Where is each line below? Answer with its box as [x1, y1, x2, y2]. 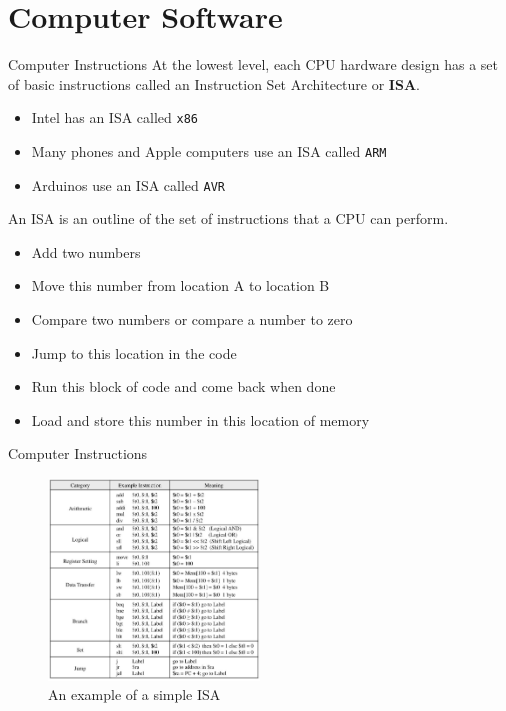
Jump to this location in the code [31, 342, 237, 363]
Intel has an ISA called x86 [31, 107, 199, 128]
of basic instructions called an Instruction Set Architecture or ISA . [8, 73, 420, 94]
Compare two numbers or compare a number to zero [31, 309, 353, 330]
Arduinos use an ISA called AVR [31, 174, 225, 195]
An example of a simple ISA [48, 684, 221, 705]
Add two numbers [31, 241, 141, 262]
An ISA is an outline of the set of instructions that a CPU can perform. [8, 208, 449, 229]
